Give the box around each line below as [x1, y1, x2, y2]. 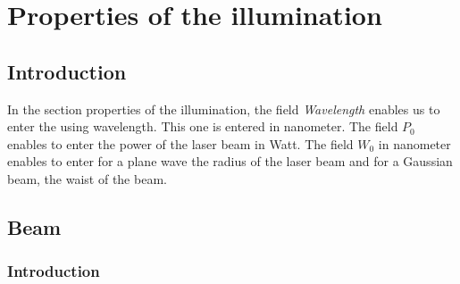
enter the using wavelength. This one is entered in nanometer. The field [7, 117, 398, 136]
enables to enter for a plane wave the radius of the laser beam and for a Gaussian [7, 152, 453, 171]
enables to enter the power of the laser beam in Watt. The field [7, 134, 354, 153]
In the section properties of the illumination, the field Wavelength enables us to [7, 99, 440, 118]
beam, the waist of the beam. [7, 169, 167, 188]
